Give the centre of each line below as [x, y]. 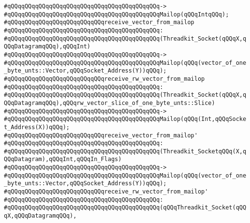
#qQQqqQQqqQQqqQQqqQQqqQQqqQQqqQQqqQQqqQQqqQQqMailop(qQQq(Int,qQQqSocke [125, 119]
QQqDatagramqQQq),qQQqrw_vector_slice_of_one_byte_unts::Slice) [110, 103]
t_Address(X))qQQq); [37, 127]
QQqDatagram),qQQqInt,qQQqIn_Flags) [63, 159]
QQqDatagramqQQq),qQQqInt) [47, 47]
